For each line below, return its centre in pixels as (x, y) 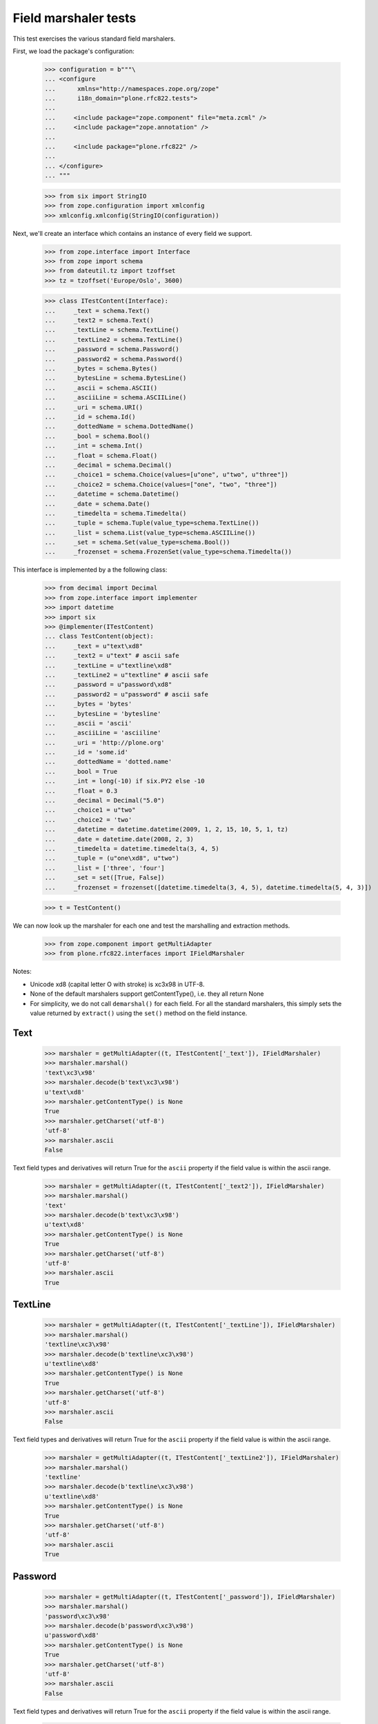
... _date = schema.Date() (98, 504)
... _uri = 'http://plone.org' (105, 742)
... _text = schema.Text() (98, 311)
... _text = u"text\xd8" (94, 646)
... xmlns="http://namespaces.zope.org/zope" (132, 89)
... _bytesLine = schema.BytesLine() (116, 378)
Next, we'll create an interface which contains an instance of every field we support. (132, 233)
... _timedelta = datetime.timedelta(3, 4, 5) (132, 849)
